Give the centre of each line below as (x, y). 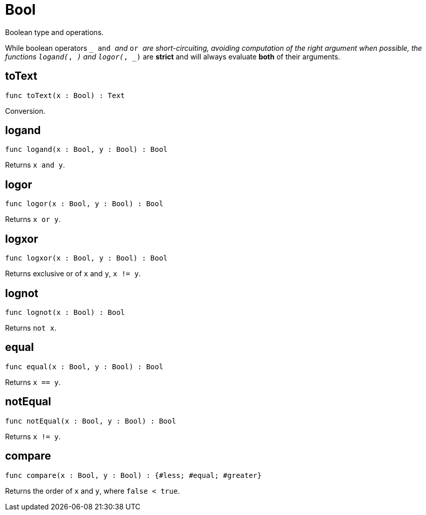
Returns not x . (31, 328)
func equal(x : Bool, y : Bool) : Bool (84, 366)
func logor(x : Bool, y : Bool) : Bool (84, 204)
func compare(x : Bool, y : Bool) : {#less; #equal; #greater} (133, 475)
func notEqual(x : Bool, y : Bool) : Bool (91, 421)
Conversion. (25, 111)
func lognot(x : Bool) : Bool (65, 312)
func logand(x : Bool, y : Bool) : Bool (86, 150)
